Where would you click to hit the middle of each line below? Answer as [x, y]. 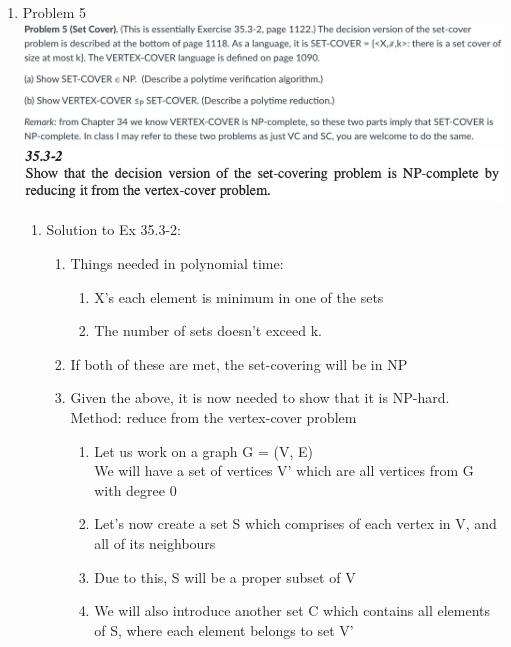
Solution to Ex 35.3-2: [113, 229]
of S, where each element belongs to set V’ [224, 629]
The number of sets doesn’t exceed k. [208, 330]
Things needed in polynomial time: [177, 263]
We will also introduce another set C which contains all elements [292, 610]
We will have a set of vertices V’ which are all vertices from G [284, 470]
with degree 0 [135, 489]
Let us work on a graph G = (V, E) [203, 450]
